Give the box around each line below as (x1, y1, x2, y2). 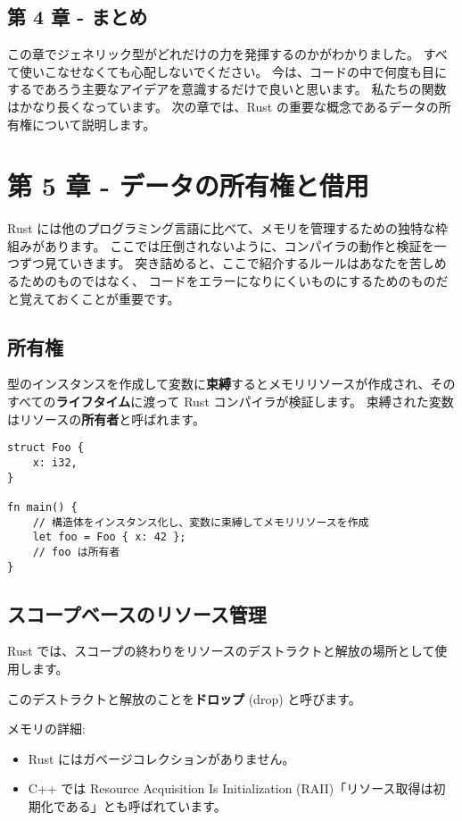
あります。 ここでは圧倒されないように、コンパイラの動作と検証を (44, 236, 434, 255)
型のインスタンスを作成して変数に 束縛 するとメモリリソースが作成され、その (7, 374, 456, 393)
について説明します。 (31, 114, 156, 133)
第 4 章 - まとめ (7, 3, 148, 30)
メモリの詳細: (7, 719, 86, 738)
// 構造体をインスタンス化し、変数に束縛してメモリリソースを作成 (32, 515, 369, 529)
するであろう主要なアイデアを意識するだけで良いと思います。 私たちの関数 (7, 80, 447, 98)
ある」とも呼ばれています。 (65, 796, 227, 815)
